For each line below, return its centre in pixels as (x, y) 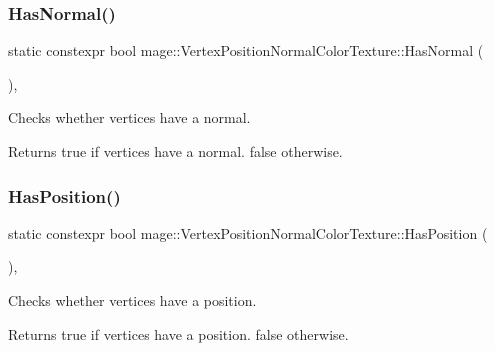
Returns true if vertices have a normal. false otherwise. (175, 151)
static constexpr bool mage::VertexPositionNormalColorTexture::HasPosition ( (248, 232)
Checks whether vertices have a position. (132, 300)
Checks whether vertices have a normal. (129, 117)
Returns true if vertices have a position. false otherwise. (178, 333)
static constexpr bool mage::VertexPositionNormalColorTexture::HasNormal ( (246, 50)
